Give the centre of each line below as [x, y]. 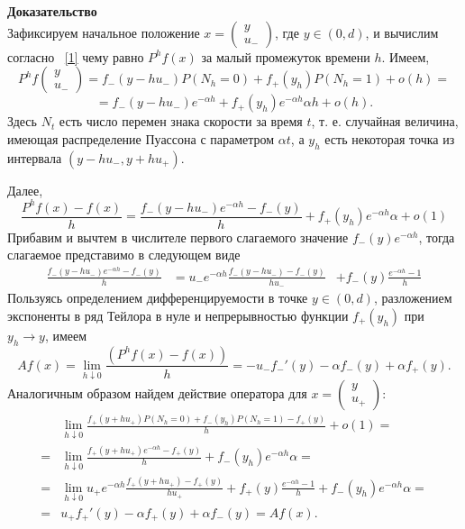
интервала [35, 157]
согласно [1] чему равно [76, 56]
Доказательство [52, 11]
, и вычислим [402, 32]
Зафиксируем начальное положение [104, 32]
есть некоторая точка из [390, 138]
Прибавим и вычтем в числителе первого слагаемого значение [178, 237]
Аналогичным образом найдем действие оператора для [157, 393]
